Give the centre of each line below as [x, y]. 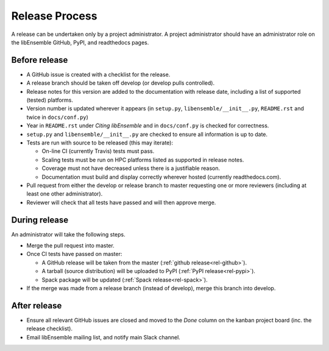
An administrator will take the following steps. [68, 234]
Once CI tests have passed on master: [74, 254]
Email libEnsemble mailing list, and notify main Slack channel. [104, 337]
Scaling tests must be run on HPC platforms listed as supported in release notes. [143, 160]
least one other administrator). [65, 194]
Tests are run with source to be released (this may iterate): [100, 143]
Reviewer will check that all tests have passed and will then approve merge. [121, 202]
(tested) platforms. [50, 100]
